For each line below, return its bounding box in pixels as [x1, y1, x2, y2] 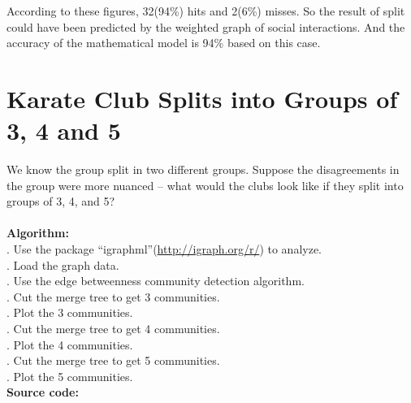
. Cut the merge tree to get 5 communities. [6, 352, 220, 369]
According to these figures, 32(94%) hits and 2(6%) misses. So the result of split [6, 2, 405, 19]
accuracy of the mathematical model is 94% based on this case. [6, 34, 321, 51]
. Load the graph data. [6, 256, 119, 273]
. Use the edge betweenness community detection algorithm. [6, 272, 305, 289]
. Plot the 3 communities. [6, 304, 133, 321]
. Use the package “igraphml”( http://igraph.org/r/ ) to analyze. [6, 240, 322, 258]
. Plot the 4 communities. [6, 336, 133, 353]
